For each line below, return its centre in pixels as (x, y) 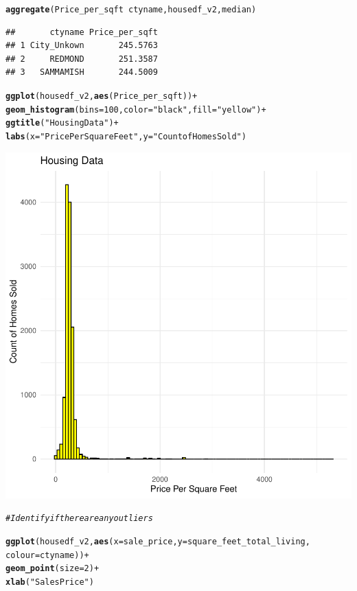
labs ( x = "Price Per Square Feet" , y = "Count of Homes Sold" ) (126, 137)
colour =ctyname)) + (47, 555)
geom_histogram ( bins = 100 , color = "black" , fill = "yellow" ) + (136, 109)
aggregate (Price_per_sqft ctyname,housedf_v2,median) (131, 10)
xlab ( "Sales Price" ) (50, 582)
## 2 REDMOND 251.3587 (82, 59)
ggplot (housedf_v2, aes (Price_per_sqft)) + (102, 96)
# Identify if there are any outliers (79, 519)
